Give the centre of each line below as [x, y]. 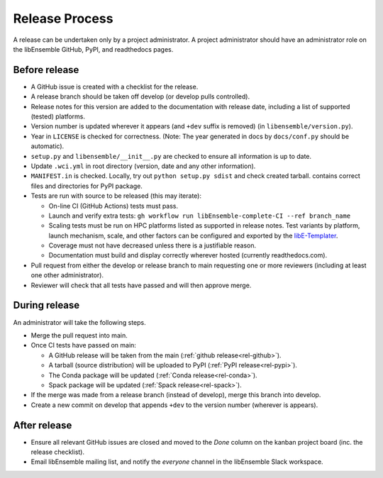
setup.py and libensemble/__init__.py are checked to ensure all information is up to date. [171, 156]
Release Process [63, 18]
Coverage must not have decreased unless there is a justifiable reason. [152, 245]
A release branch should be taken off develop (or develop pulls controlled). [140, 96]
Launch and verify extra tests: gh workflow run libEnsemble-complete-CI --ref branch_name [200, 216]
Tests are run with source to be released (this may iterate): [116, 196]
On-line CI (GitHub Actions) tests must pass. [113, 206]
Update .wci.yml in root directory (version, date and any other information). [143, 166]
